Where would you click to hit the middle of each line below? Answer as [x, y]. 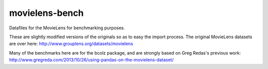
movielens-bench [46, 13]
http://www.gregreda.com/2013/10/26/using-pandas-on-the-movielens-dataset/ [91, 60]
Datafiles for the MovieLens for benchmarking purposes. [67, 28]
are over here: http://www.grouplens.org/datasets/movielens [71, 44]
